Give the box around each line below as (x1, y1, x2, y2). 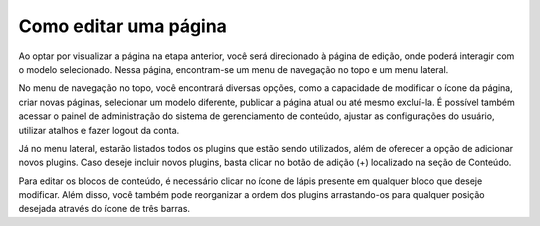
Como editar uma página (18, 15, 227, 37)
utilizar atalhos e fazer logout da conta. (18, 124, 180, 136)
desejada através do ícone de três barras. (18, 203, 190, 215)
